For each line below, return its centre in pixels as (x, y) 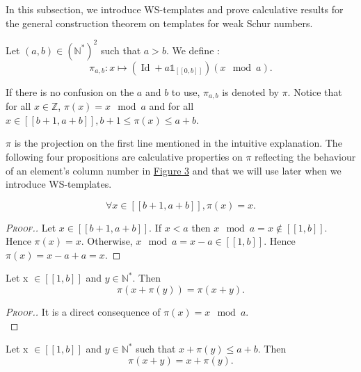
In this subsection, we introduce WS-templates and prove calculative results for (175, 9)
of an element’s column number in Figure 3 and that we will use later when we (174, 170)
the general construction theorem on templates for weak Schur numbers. (159, 23)
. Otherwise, (107, 241)
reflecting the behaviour (305, 156)
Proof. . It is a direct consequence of (83, 312)
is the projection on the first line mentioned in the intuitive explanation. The (178, 143)
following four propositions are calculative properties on (124, 156)
